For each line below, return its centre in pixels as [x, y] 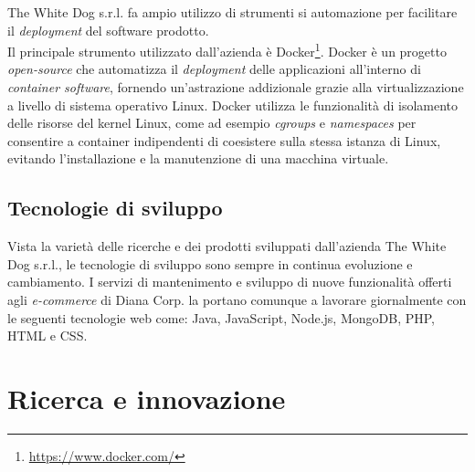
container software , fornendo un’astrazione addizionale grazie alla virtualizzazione [236, 87]
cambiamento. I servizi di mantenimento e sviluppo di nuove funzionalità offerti [230, 282]
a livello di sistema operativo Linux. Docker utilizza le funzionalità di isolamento [233, 105]
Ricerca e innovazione [147, 398]
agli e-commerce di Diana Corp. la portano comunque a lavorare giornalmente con [237, 299]
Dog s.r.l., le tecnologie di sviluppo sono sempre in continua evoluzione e [210, 263]
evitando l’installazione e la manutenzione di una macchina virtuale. [198, 158]
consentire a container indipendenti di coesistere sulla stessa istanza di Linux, [224, 140]
